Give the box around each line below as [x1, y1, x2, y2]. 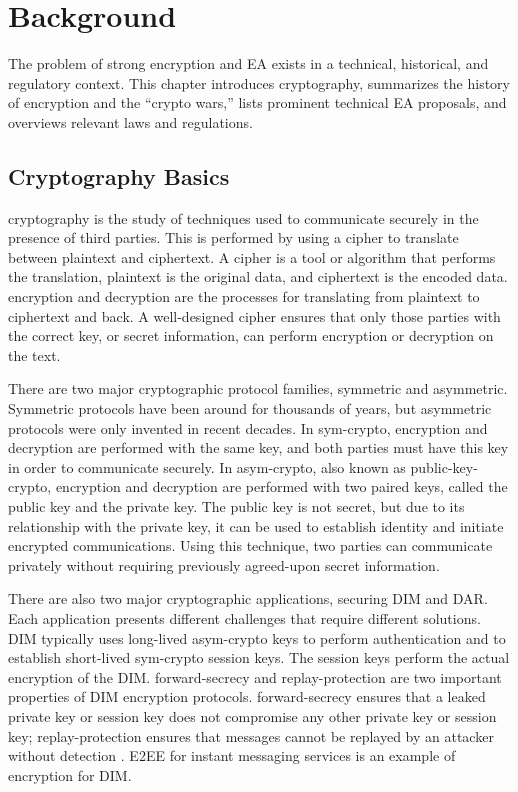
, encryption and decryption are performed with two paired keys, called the [47, 476, 508, 497]
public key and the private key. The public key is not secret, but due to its [8, 496, 465, 517]
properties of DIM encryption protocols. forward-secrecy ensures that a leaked [8, 686, 486, 707]
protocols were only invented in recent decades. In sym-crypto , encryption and [8, 417, 488, 438]
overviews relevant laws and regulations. [8, 111, 253, 132]
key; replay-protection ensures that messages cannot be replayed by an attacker [8, 725, 494, 746]
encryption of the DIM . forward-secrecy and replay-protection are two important [8, 666, 502, 687]
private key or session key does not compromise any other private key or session [8, 705, 497, 726]
